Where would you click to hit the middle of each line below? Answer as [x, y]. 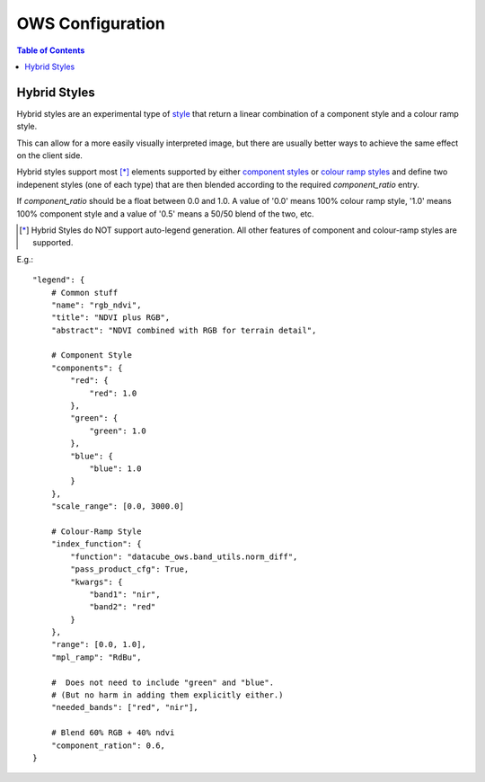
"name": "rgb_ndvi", [96, 305]
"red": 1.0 [113, 393]
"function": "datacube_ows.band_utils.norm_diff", [184, 556]
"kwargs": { [97, 582]
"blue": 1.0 [115, 469]
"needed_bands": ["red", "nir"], [125, 707]
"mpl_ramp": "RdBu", [96, 657]
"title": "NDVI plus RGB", [110, 318]
